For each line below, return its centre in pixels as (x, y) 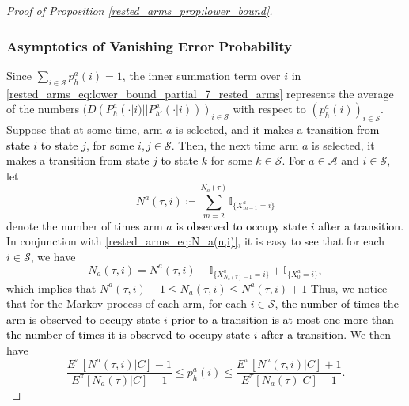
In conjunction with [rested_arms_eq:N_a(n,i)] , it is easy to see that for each (196, 241)
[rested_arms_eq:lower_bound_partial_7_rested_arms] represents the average (200, 93)
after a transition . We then (326, 334)
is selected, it (343, 144)
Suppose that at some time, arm (85, 129)
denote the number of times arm (85, 225)
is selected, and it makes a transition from (278, 129)
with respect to (269, 109)
